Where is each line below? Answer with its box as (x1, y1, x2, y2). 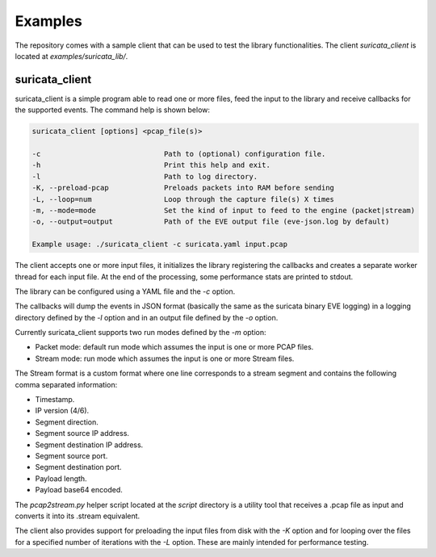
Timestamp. (35, 395, 75, 404)
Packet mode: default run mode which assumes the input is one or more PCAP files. (35, 342, 314, 352)
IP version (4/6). (35, 406, 90, 416)
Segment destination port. (35, 463, 122, 472)
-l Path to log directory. (31, 172, 258, 181)
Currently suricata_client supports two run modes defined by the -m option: (15, 328, 266, 337)
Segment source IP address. (35, 429, 129, 438)
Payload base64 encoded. (35, 485, 123, 495)
